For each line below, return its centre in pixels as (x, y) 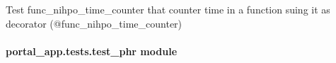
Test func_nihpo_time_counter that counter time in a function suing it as (168, 9)
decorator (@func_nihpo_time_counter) (94, 23)
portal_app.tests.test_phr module (92, 51)
